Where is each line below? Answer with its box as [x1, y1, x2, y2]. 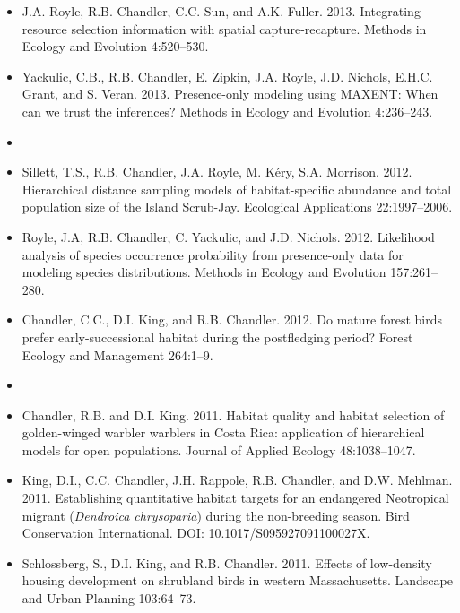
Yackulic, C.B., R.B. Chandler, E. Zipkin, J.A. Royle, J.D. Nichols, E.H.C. [22, 66, 433, 85]
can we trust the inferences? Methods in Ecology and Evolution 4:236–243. [22, 101, 433, 120]
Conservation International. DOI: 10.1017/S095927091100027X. [22, 523, 370, 542]
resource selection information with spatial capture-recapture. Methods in [22, 19, 427, 38]
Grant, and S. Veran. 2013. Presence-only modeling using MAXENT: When [22, 84, 438, 103]
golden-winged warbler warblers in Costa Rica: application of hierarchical [22, 423, 425, 442]
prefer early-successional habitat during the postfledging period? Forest [22, 327, 413, 346]
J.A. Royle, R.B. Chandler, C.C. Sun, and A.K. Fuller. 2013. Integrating [22, 2, 421, 20]
